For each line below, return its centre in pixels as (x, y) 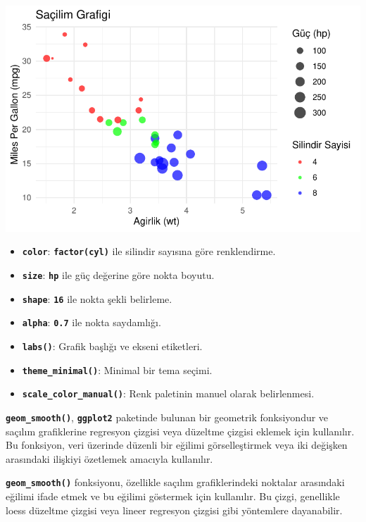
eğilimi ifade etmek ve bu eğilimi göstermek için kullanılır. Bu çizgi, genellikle (173, 496)
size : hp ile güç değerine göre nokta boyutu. (118, 274)
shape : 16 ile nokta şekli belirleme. (97, 298)
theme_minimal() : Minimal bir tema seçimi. (117, 369)
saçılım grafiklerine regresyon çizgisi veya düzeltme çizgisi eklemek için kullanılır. (180, 431)
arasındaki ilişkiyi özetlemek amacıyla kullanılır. (109, 458)
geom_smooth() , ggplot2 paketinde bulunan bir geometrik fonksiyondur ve (167, 417)
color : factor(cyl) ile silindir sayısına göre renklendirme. (149, 251)
